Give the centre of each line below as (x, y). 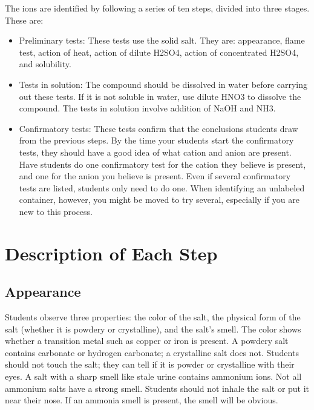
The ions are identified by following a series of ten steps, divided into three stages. (157, 8)
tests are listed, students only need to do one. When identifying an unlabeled (162, 187)
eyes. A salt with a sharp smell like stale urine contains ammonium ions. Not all (153, 376)
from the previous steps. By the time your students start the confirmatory (156, 140)
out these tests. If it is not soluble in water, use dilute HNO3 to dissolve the (160, 96)
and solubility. (45, 64)
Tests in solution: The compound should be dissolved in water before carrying (163, 84)
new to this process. (56, 211)
